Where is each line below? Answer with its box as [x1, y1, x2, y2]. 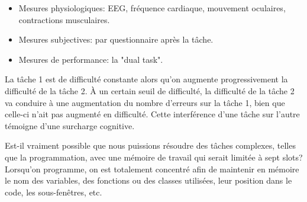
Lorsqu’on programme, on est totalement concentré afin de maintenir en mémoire [5, 162, 299, 175]
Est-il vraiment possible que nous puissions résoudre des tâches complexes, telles [5, 139, 296, 152]
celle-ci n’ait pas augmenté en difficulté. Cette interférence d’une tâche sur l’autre [5, 108, 300, 120]
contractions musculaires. [18, 13, 110, 25]
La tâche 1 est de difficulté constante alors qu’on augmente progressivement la [5, 73, 288, 85]
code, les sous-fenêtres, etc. [5, 185, 102, 198]
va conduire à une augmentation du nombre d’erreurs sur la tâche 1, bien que [5, 96, 285, 108]
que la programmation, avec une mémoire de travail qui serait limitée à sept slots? [5, 150, 303, 163]
